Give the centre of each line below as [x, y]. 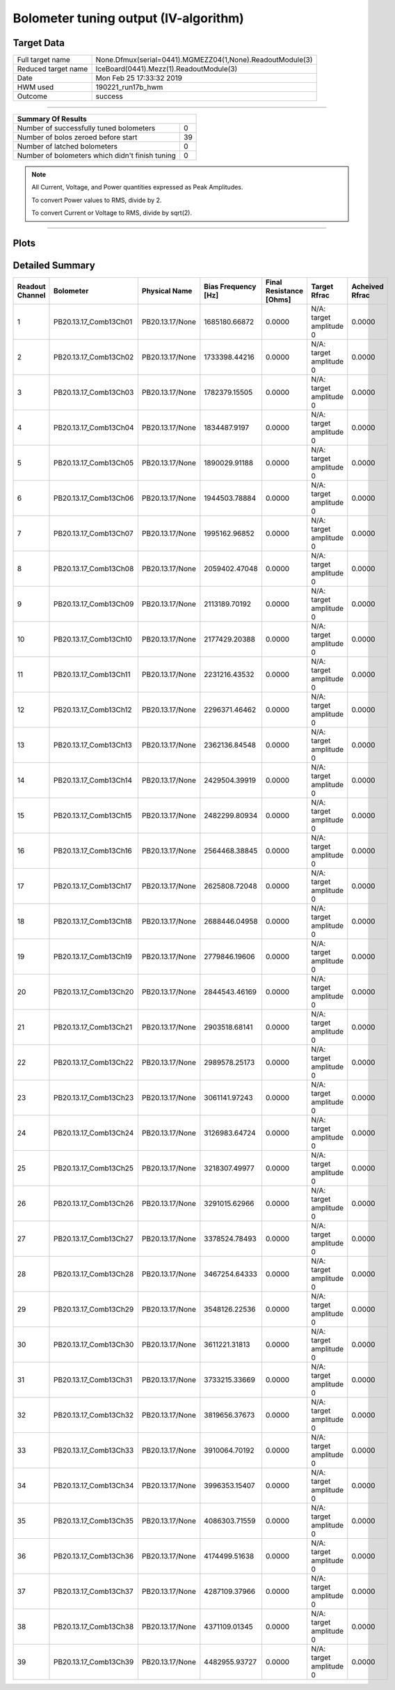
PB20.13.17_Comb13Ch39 [94, 1662]
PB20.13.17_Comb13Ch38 [94, 1627]
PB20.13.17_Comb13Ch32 [94, 1416]
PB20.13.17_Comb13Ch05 [94, 463]
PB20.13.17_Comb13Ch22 [94, 1062]
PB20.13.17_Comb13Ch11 [92, 674]
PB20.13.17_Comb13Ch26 [94, 1204]
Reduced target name [53, 69]
